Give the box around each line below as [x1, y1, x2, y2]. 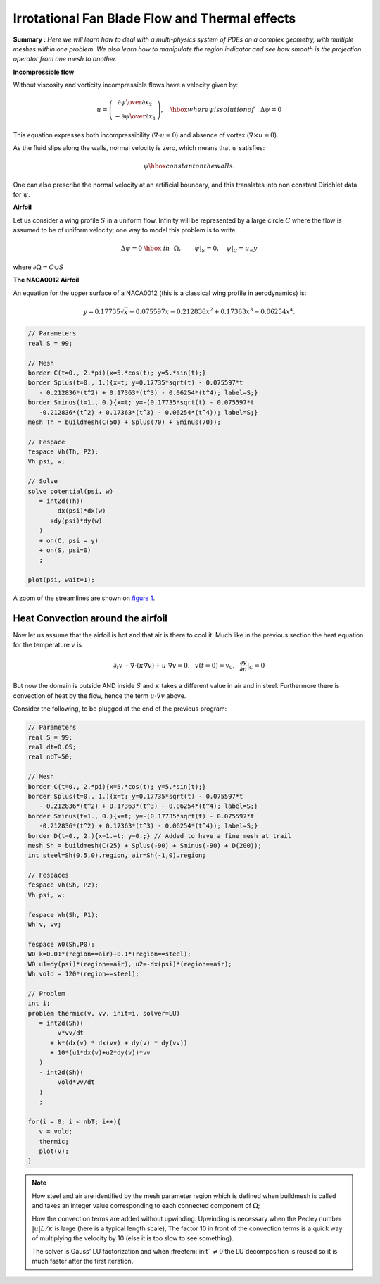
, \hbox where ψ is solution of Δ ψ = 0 [160, 106, 282, 114]
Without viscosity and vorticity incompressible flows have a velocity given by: [13, 81, 239, 89]
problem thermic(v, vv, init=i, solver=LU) [27, 1009, 181, 1017]
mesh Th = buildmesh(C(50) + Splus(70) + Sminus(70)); [27, 418, 221, 426]
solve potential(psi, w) [27, 487, 114, 495]
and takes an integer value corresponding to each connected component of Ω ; [32, 1202, 260, 1210]
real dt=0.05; [27, 743, 77, 751]
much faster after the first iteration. [32, 1257, 134, 1266]
